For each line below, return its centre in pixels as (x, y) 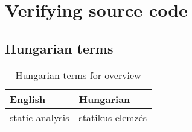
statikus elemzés (113, 117)
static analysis (40, 117)
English (28, 99)
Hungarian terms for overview (78, 75)
